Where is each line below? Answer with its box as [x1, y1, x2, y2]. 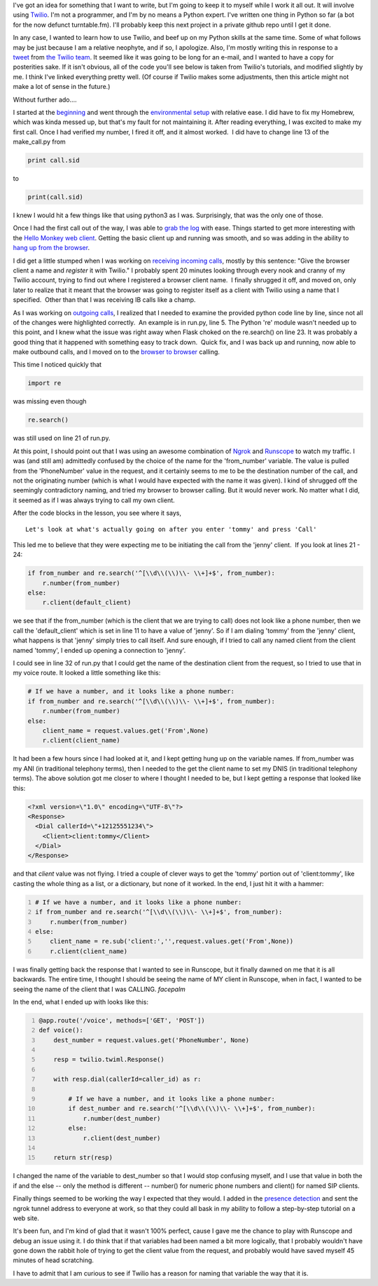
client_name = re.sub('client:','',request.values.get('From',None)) [50, 937, 294, 946]
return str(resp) [53, 1154, 113, 1162]
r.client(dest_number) [83, 1134, 161, 1142]
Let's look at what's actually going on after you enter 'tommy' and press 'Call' [25, 525, 317, 533]
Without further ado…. [13, 95, 77, 104]
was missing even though [13, 397, 87, 406]
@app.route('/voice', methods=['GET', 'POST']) [38, 1016, 206, 1024]
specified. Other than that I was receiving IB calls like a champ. [13, 296, 196, 304]
